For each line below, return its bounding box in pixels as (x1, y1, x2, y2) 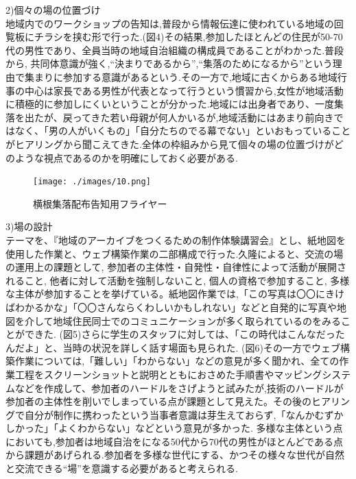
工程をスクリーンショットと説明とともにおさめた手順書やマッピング (14, 367, 322, 381)
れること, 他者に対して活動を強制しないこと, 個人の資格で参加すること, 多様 (5, 273, 350, 287)
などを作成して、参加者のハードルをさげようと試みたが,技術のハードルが (14, 380, 344, 395)
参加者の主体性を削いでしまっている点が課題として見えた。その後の (5, 394, 311, 408)
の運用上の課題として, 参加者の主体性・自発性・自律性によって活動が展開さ (5, 260, 347, 274)
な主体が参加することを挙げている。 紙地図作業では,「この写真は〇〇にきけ (5, 286, 344, 301)
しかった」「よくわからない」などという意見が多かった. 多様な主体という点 (5, 421, 343, 435)
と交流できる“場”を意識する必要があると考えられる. (5, 461, 238, 476)
